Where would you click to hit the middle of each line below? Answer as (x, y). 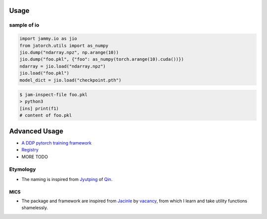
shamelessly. (35, 208)
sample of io (24, 25)
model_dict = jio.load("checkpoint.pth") (70, 80)
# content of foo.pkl (46, 115)
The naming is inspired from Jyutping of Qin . (67, 179)
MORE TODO (35, 157)
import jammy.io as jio (48, 39)
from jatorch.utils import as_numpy (64, 45)
